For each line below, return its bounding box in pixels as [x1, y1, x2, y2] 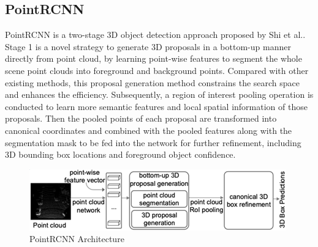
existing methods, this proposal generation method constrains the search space [5, 76, 300, 89]
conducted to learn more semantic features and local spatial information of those [5, 100, 308, 112]
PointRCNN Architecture [29, 232, 124, 245]
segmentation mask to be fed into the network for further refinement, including [5, 136, 301, 149]
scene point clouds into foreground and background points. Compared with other [5, 64, 309, 76]
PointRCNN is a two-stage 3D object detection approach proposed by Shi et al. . [5, 28, 306, 41]
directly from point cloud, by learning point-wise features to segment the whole [5, 52, 302, 65]
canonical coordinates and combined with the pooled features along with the [5, 123, 292, 136]
